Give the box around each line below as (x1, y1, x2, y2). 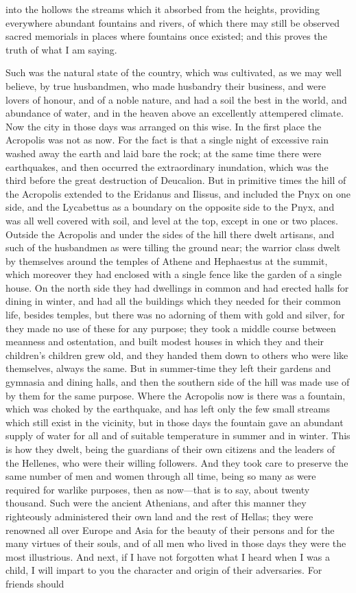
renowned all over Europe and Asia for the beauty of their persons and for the (5, 522, 335, 537)
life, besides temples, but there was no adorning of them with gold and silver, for (5, 307, 345, 322)
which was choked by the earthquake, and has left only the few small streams (5, 402, 330, 416)
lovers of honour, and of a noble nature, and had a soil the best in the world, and (5, 92, 347, 106)
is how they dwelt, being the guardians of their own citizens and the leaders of (5, 442, 335, 456)
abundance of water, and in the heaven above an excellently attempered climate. (5, 106, 344, 120)
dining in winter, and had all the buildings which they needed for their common (5, 294, 341, 308)
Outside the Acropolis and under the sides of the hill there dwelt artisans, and (5, 226, 335, 241)
